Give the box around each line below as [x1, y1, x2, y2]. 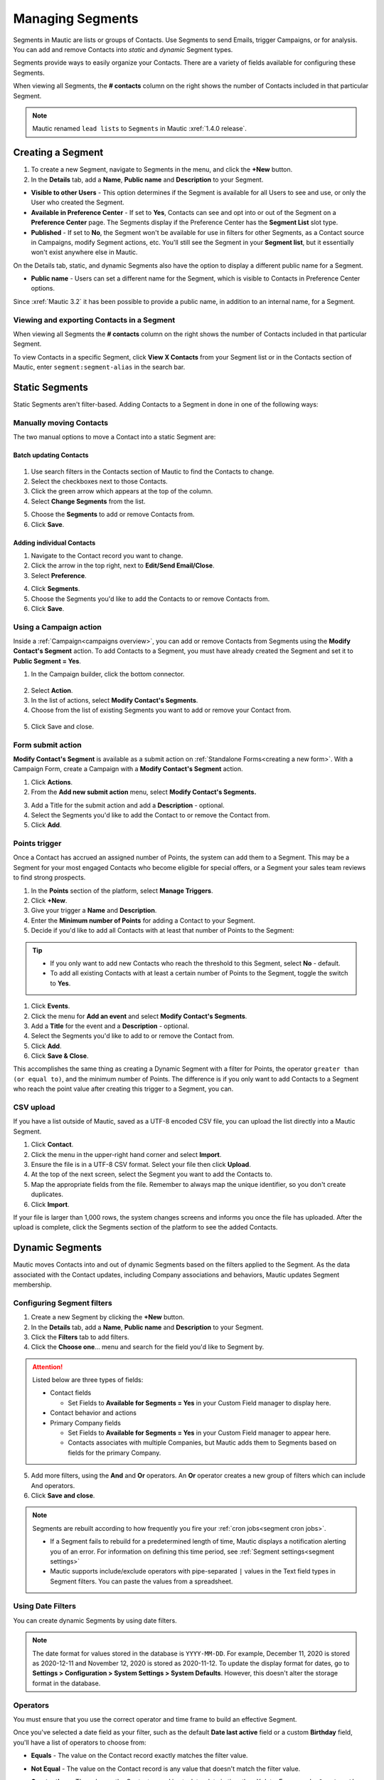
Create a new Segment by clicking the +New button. [31, 1313, 185, 1321]
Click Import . [31, 1200, 70, 1208]
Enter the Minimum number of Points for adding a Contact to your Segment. [31, 916, 255, 925]
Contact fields [50, 1388, 92, 1397]
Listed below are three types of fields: [32, 1376, 144, 1384]
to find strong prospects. [13, 873, 86, 882]
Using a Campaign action [13, 622, 102, 632]
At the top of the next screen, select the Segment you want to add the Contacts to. [31, 1170, 273, 1178]
